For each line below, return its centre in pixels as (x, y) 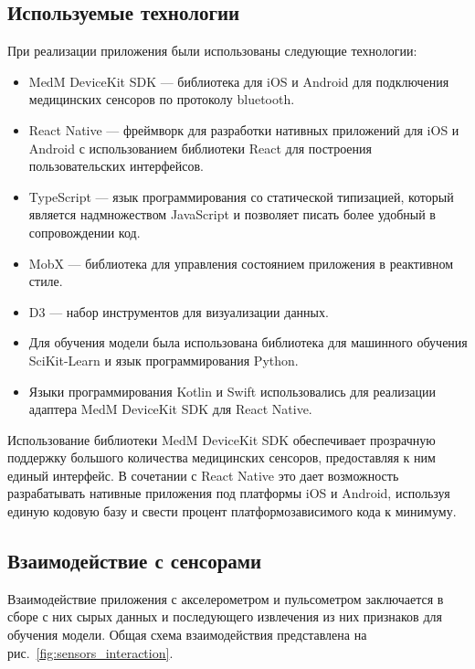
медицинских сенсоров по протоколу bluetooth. (162, 99)
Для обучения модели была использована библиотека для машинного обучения (248, 342)
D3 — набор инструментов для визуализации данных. (179, 311)
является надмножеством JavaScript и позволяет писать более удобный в (232, 214)
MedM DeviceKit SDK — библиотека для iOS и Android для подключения (239, 81)
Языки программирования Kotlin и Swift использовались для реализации (232, 391)
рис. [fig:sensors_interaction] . (90, 652)
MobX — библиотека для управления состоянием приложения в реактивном (241, 263)
